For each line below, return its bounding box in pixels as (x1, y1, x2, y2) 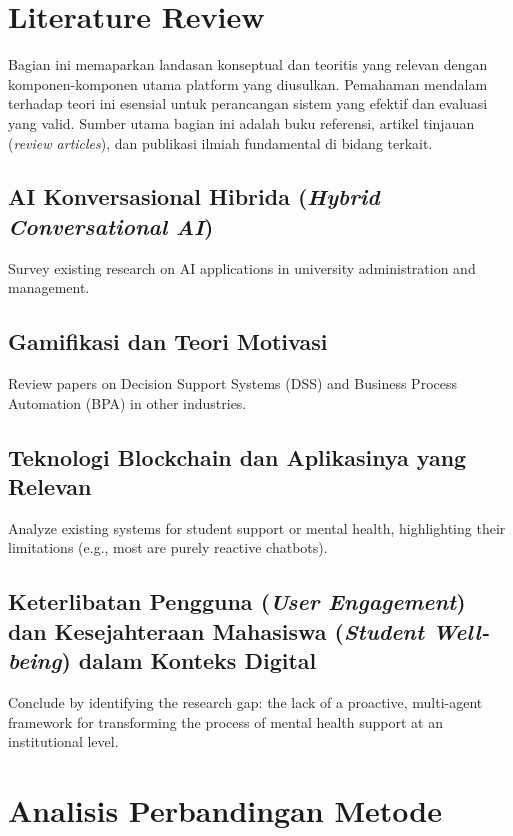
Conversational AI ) (8, 210, 214, 241)
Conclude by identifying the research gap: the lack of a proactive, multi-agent (8, 692, 483, 713)
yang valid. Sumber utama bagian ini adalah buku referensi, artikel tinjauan (8, 112, 475, 133)
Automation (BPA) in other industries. (8, 392, 247, 413)
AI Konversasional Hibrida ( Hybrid (8, 181, 380, 212)
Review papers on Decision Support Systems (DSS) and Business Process (8, 373, 457, 394)
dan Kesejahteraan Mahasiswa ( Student (8, 615, 425, 646)
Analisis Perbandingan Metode (8, 790, 442, 830)
